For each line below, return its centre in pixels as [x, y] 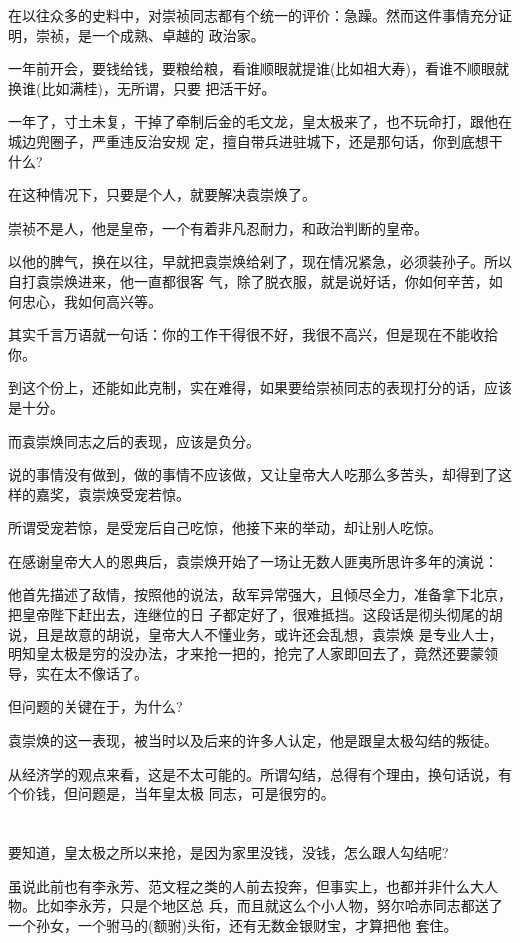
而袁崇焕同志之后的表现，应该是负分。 [134, 440]
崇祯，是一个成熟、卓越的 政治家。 [150, 34]
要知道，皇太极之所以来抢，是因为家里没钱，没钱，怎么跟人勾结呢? [228, 852]
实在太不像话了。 [91, 672]
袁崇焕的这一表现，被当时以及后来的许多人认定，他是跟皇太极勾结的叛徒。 [253, 740]
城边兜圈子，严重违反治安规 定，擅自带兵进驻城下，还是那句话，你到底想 [248, 140]
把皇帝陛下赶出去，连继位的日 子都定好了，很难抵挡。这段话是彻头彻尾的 [248, 614]
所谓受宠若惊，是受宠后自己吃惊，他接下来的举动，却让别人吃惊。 [225, 527]
